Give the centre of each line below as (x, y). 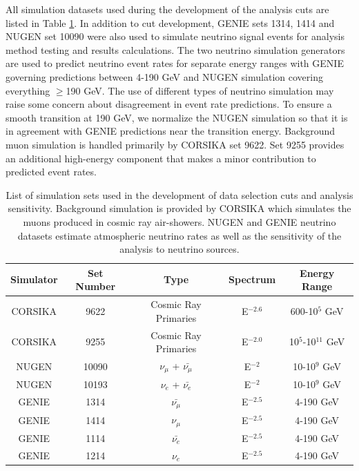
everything (28, 90)
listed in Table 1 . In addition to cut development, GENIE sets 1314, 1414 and (170, 22)
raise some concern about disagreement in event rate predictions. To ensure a (169, 104)
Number (96, 286)
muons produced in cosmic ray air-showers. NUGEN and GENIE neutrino (179, 221)
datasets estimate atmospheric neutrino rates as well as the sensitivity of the (179, 235)
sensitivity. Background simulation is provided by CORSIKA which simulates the (179, 208)
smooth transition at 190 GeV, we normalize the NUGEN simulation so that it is (177, 117)
